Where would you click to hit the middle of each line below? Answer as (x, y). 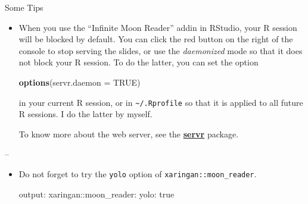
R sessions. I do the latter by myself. (85, 114)
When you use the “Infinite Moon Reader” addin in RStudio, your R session (158, 27)
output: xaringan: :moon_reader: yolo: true (97, 194)
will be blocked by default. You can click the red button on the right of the (156, 39)
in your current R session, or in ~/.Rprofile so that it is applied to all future (161, 102)
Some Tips (24, 7)
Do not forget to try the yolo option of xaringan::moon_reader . (138, 174)
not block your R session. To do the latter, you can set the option (139, 62)
